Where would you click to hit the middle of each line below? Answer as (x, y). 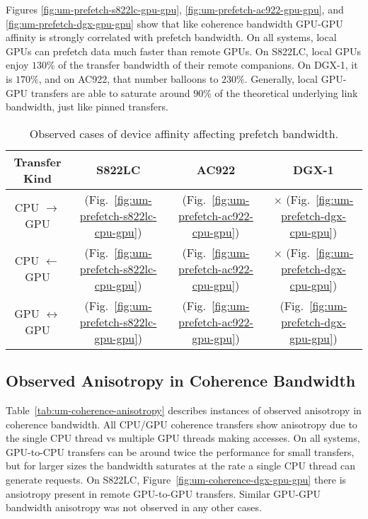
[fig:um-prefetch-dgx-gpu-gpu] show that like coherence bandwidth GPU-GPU (174, 23)
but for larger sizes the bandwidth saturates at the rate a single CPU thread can (180, 466)
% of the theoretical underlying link (281, 92)
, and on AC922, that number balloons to (128, 78)
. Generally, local (281, 78)
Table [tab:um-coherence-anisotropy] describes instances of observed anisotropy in (184, 410)
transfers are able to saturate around (110, 92)
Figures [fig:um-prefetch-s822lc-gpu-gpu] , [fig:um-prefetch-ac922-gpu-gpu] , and (175, 9)
